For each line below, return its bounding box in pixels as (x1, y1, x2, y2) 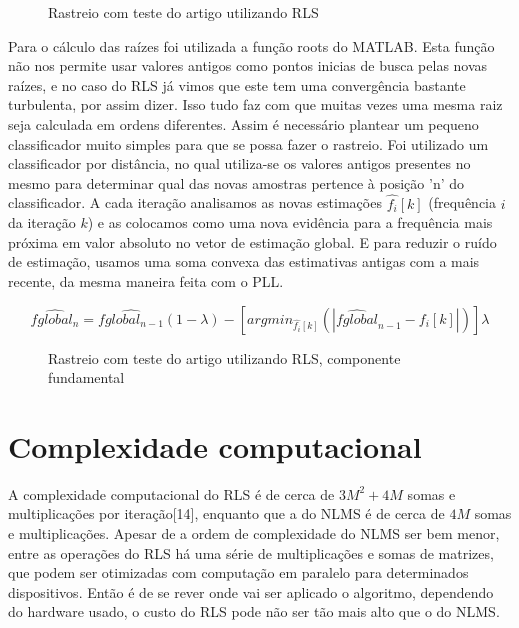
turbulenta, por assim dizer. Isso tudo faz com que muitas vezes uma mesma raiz (8, 94, 503, 115)
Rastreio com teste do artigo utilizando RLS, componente (48, 347, 401, 368)
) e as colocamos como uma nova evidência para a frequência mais (87, 212, 493, 233)
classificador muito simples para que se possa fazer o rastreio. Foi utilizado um (8, 133, 489, 154)
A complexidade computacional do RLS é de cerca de (8, 483, 335, 504)
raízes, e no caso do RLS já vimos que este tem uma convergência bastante (8, 74, 466, 95)
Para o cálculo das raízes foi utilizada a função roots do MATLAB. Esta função (8, 35, 495, 56)
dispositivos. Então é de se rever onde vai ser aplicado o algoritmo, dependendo (8, 581, 494, 602)
